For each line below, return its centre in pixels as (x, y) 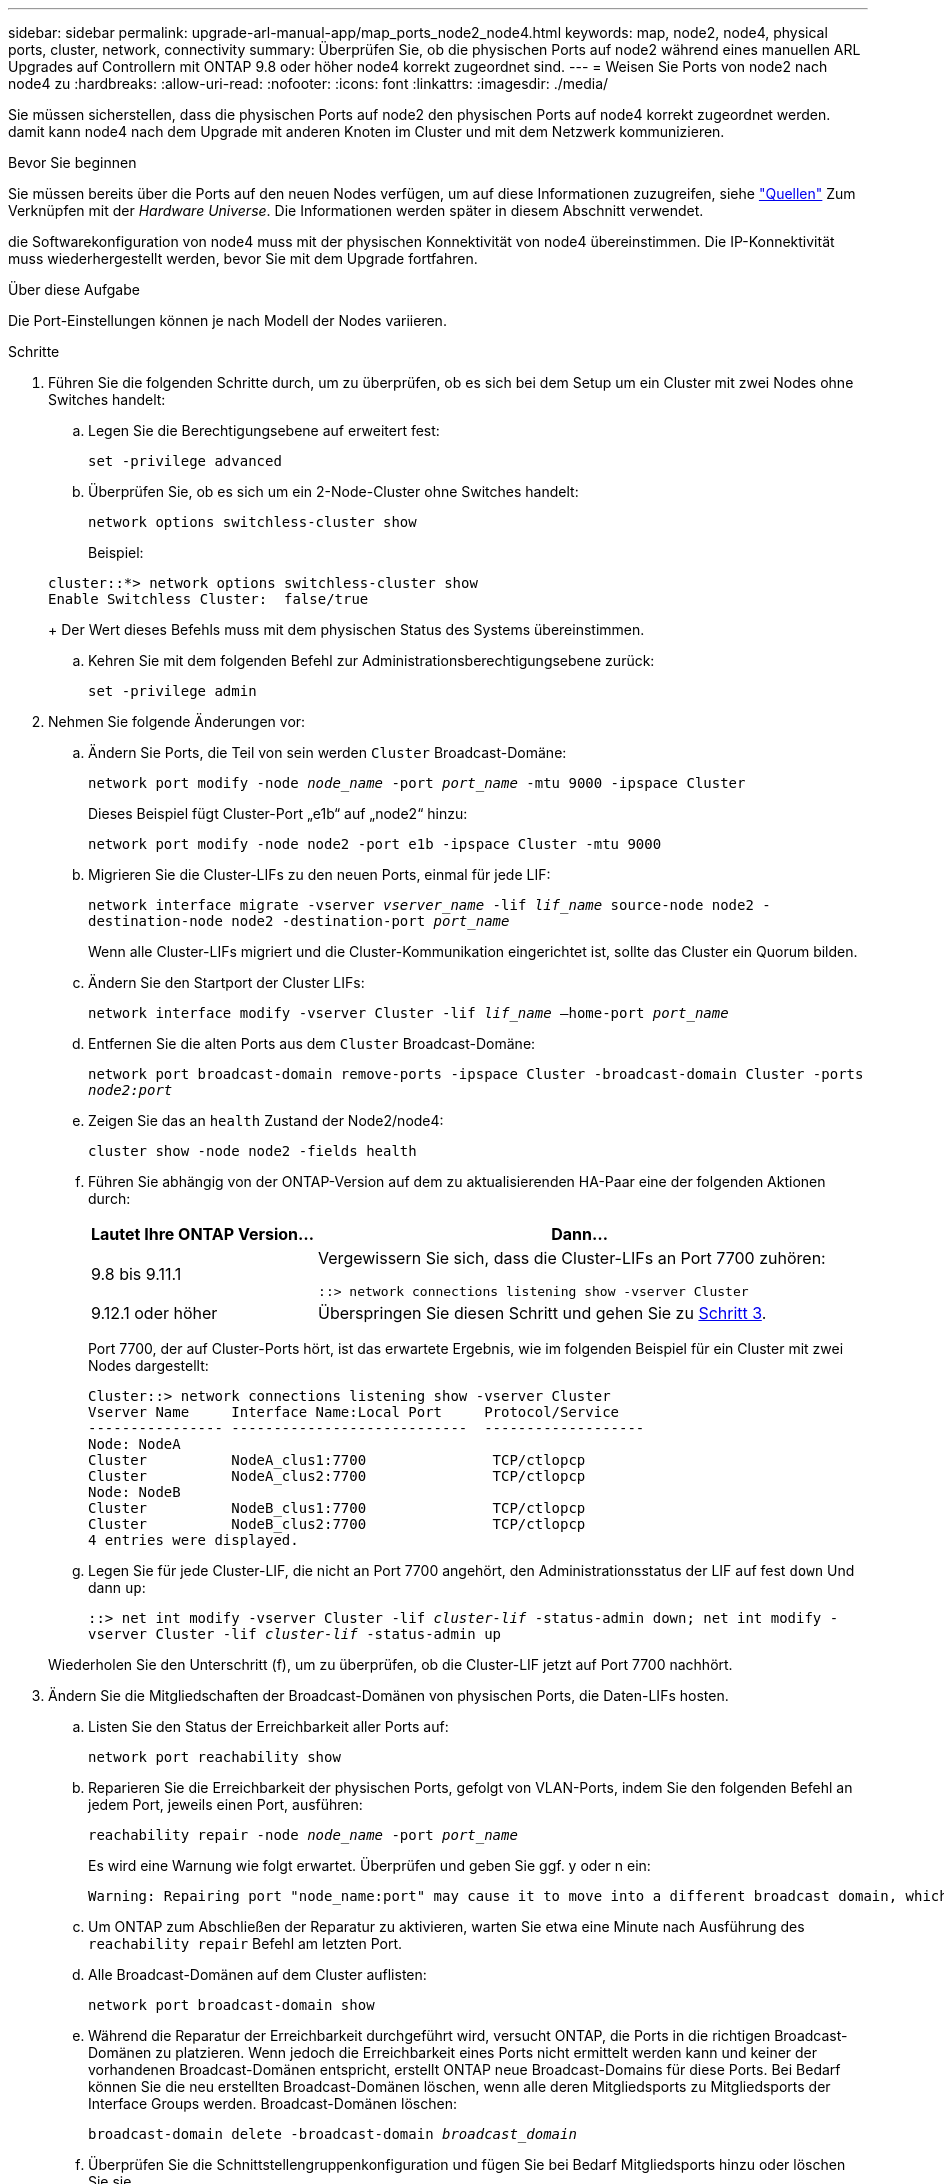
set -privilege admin (172, 691)
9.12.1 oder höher (154, 1313)
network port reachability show (214, 1757)
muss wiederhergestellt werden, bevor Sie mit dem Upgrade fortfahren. (243, 258)
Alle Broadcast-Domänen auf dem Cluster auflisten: (257, 1974)
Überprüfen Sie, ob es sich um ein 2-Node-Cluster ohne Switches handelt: (333, 491)
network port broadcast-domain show (231, 2005)
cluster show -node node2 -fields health (252, 1151)
